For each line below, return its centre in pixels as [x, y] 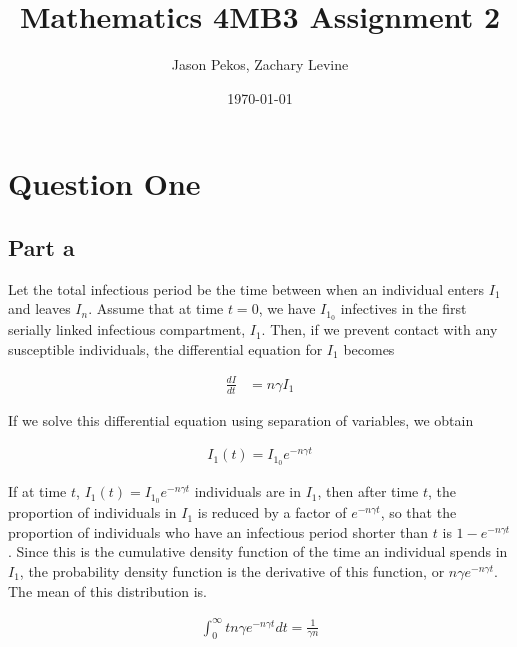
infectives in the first [403, 308]
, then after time [368, 491]
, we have [287, 308]
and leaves [39, 308]
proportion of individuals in [92, 512]
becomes [369, 348]
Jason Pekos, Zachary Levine [260, 64]
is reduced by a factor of [272, 512]
